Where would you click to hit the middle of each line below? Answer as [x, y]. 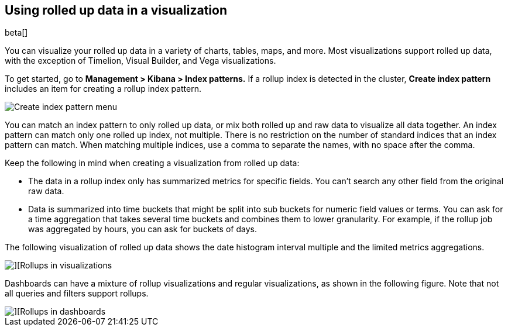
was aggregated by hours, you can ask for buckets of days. [143, 229]
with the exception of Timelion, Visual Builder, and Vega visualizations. [140, 61]
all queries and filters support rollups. [77, 294]
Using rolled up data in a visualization [116, 10]
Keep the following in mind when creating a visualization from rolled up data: [152, 163]
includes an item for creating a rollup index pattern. [103, 89]
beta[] [16, 33]
